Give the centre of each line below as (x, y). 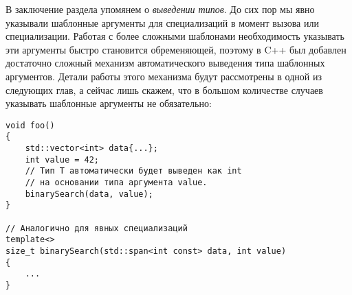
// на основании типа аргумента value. (116, 183)
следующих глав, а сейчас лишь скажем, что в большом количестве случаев (164, 90)
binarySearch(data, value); (89, 194)
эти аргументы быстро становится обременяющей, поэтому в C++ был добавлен (176, 49)
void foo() (30, 125)
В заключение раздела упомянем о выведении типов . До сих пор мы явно (160, 9)
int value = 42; (62, 160)
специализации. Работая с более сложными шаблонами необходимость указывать (175, 36)
